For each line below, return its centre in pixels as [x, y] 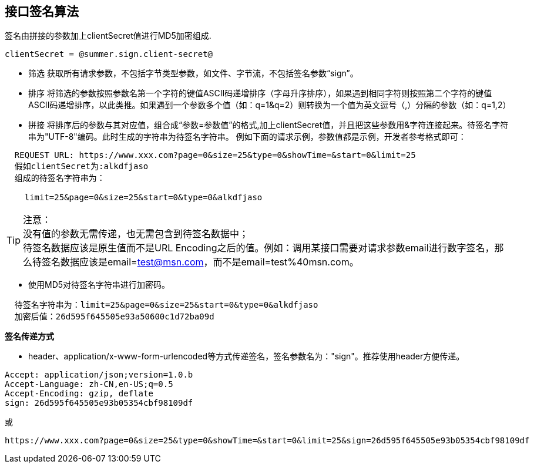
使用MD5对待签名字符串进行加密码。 [99, 285]
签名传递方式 [29, 336]
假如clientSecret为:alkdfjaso [81, 166]
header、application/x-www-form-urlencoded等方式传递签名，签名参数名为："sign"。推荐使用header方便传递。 [246, 356]
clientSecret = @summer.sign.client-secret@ [109, 54]
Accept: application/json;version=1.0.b [99, 375]
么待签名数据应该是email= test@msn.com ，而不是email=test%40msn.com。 [191, 262]
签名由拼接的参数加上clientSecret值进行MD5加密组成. [108, 36]
